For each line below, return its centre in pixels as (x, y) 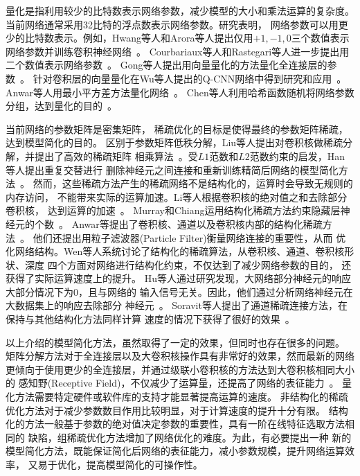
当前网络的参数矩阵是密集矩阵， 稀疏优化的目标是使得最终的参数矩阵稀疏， (177, 129)
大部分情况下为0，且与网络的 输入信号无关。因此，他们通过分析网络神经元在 (179, 291)
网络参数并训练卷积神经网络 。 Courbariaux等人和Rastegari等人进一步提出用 (178, 51)
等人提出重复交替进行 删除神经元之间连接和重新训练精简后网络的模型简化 (172, 169)
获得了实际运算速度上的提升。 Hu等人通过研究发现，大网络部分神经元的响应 (178, 278)
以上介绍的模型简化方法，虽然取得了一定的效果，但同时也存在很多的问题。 (175, 342)
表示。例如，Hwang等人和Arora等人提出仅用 (153, 38)
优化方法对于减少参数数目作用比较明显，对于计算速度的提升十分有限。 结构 (177, 410)
